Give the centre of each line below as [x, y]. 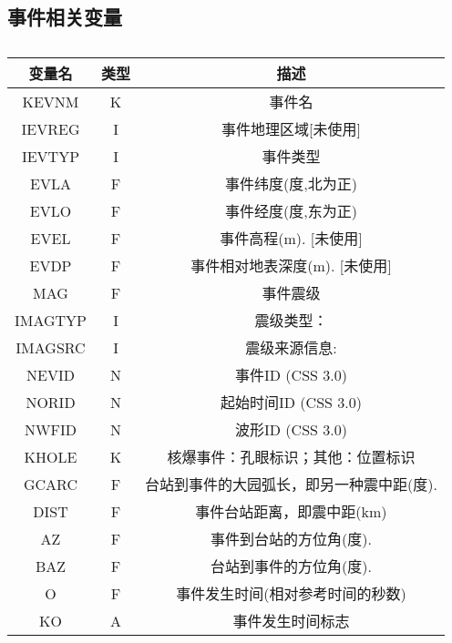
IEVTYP [51, 156]
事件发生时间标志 [291, 621]
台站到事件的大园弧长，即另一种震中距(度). [291, 485]
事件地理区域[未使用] [291, 129]
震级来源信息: [291, 348]
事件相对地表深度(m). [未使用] [291, 266]
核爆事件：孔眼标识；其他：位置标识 [291, 457]
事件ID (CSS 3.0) [291, 375]
